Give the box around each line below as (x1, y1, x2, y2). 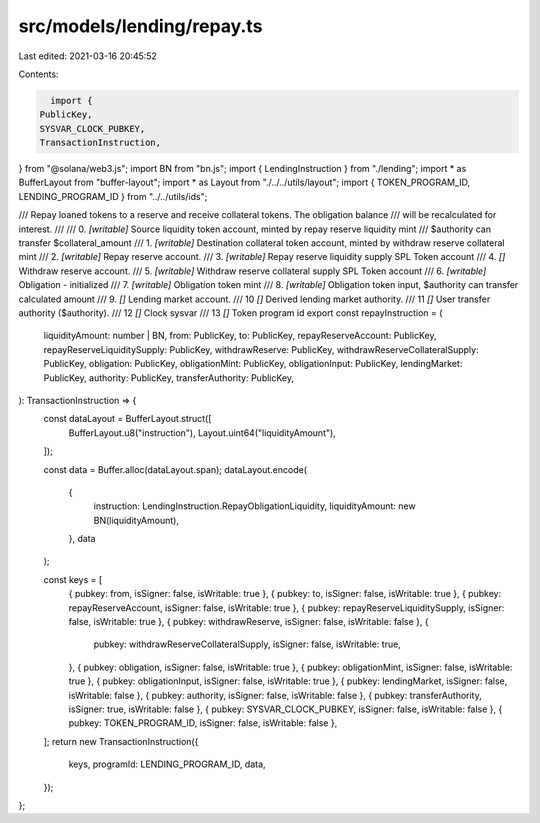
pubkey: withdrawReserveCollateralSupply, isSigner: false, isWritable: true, (93, 638, 402, 650)
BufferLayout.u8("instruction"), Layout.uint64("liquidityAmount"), (68, 426, 337, 439)
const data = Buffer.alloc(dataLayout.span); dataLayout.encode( (43, 463, 308, 475)
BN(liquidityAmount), (93, 514, 180, 526)
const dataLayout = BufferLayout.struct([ (43, 413, 212, 425)
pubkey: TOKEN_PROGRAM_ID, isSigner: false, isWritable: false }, (68, 717, 338, 729)
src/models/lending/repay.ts (18, 15, 263, 37)
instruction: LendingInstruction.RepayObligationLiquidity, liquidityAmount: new (93, 500, 416, 512)
